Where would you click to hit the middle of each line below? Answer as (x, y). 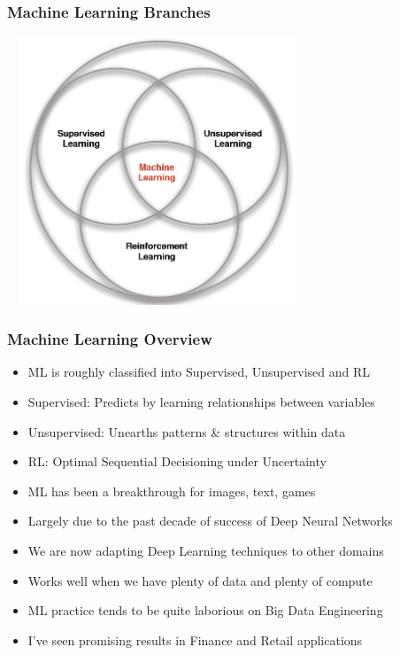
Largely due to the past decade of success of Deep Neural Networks (210, 521)
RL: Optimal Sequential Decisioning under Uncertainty (177, 461)
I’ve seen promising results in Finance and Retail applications (195, 639)
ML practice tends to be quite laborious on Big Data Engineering (205, 610)
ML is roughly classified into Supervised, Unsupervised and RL (199, 372)
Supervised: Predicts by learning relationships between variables (201, 401)
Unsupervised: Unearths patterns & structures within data (187, 431)
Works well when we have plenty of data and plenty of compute (200, 580)
